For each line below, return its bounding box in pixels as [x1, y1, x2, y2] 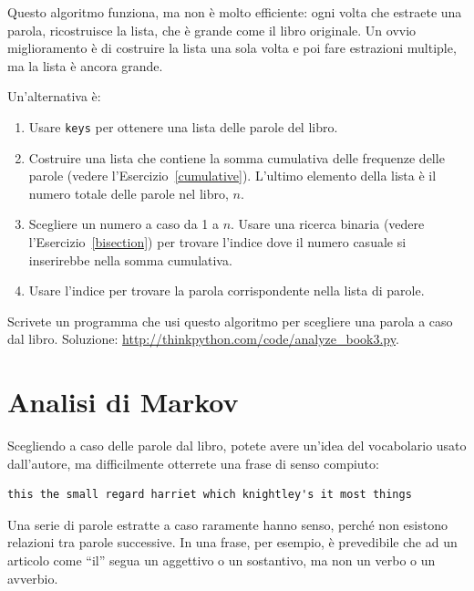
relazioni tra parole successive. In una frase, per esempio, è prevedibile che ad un [7, 533, 458, 552]
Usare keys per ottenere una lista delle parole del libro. [28, 117, 338, 136]
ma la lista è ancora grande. [7, 56, 163, 75]
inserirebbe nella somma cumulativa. [28, 250, 232, 269]
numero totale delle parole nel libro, [28, 183, 229, 202]
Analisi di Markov [7, 383, 239, 420]
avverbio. [7, 568, 58, 587]
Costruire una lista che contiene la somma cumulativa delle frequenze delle [28, 148, 445, 167]
